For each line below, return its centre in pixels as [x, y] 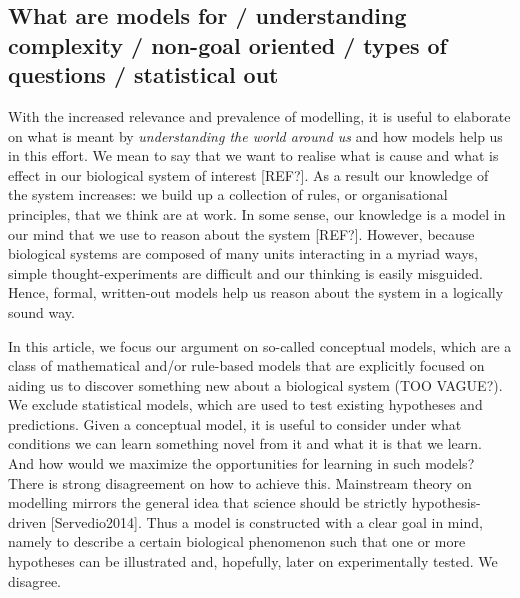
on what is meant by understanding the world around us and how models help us [255, 135]
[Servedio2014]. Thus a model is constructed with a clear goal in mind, [266, 521]
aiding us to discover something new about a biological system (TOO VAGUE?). [255, 384]
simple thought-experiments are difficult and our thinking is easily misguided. [245, 272]
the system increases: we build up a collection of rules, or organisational [228, 194]
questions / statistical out [143, 74]
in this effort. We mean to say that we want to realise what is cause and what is [253, 155]
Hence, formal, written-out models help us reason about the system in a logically [256, 292]
